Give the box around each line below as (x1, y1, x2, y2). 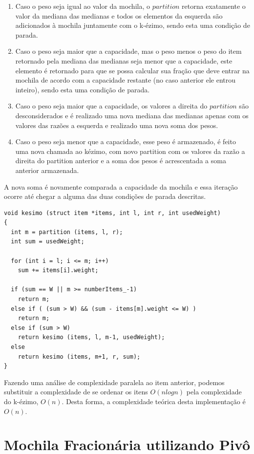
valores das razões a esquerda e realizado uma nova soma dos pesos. (15, 120, 218, 130)
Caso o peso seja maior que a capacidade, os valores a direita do (15, 101, 208, 111)
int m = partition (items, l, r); (11, 228, 123, 236)
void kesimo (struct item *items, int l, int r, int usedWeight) (4, 209, 221, 216)
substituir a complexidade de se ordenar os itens (4, 387, 148, 397)
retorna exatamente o (182, 1, 246, 11)
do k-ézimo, (4, 396, 39, 406)
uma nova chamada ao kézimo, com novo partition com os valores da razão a (15, 146, 245, 156)
